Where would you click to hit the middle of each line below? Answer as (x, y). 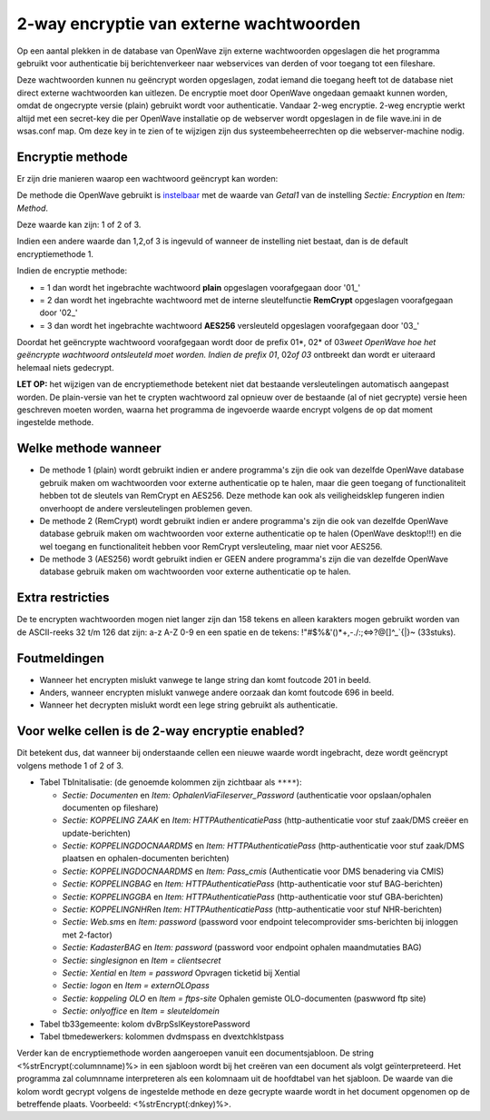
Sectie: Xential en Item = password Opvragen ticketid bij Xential (181, 973)
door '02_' (59, 312)
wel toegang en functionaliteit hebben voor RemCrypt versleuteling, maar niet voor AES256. (211, 546)
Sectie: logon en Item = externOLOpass (136, 986)
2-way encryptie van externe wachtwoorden (189, 24)
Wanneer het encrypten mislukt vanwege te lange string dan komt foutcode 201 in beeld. (206, 679)
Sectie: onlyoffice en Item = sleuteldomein (141, 1011)
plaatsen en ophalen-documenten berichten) (146, 858)
